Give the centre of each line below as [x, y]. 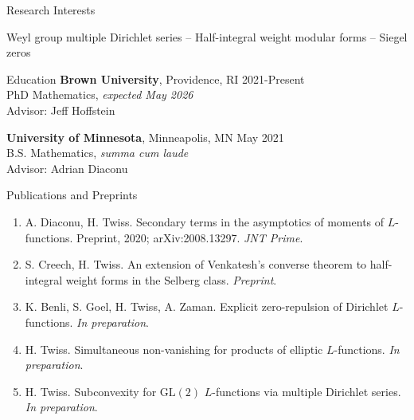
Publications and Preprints [72, 195]
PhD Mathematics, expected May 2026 [100, 94]
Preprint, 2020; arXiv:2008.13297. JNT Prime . [190, 237]
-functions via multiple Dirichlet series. [307, 391]
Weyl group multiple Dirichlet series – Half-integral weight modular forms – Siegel [207, 36]
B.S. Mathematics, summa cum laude [98, 153]
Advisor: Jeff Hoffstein [61, 110]
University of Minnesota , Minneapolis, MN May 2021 [145, 137]
